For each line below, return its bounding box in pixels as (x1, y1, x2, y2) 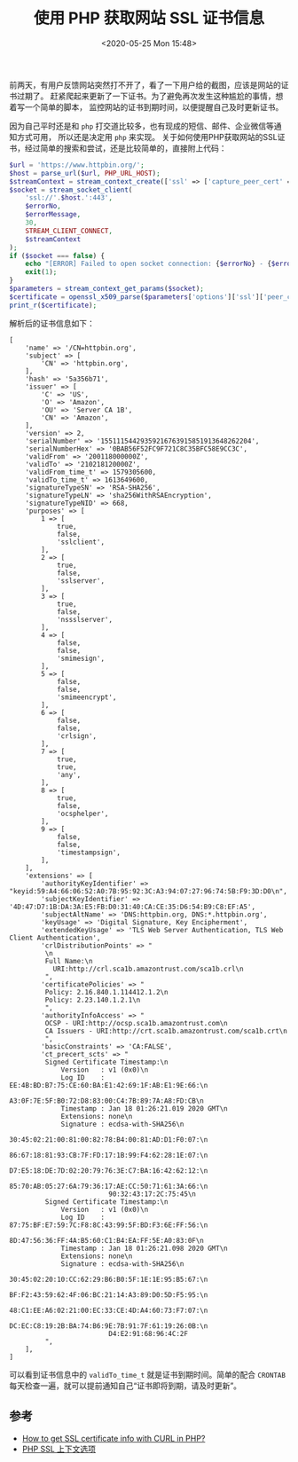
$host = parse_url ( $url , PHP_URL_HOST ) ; (9, 169, 161, 177)
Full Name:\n (44, 956, 93, 965)
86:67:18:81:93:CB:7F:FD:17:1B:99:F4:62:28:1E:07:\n (9, 1151, 208, 1159)
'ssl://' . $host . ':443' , (25, 193, 114, 202)
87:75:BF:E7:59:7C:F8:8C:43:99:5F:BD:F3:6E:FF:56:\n (9, 1221, 208, 1230)
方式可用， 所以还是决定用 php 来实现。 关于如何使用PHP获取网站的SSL (16, 131, 278, 142)
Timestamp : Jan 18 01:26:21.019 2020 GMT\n (60, 1104, 228, 1113)
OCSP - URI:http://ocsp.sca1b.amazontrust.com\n (44, 1018, 228, 1027)
